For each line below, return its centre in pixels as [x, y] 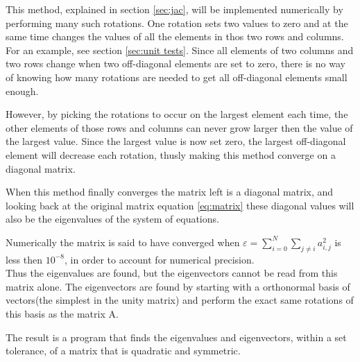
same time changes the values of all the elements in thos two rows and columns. [175, 36]
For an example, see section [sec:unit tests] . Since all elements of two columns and [180, 50]
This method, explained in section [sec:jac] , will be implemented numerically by [174, 9]
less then [24, 259]
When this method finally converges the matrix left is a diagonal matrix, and [170, 192]
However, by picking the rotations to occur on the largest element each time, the [177, 114]
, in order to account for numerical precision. [160, 259]
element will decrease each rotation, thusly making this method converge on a [171, 154]
